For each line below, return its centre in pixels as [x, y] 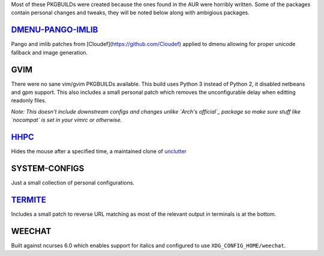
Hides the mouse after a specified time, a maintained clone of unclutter [99, 151]
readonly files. [29, 100]
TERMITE [28, 199]
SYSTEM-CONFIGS [48, 168]
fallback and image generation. [49, 52]
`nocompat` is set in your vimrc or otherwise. [67, 120]
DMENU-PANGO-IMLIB [55, 30]
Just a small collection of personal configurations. [73, 182]
